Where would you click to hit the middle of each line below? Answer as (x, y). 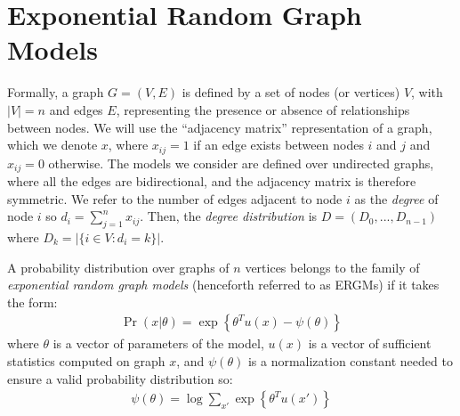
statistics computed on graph (86, 360)
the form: (32, 302)
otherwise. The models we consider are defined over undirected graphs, (241, 163)
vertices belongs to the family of (332, 267)
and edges (76, 109)
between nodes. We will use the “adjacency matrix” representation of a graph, (220, 127)
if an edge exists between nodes (278, 145)
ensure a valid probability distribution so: (120, 378)
